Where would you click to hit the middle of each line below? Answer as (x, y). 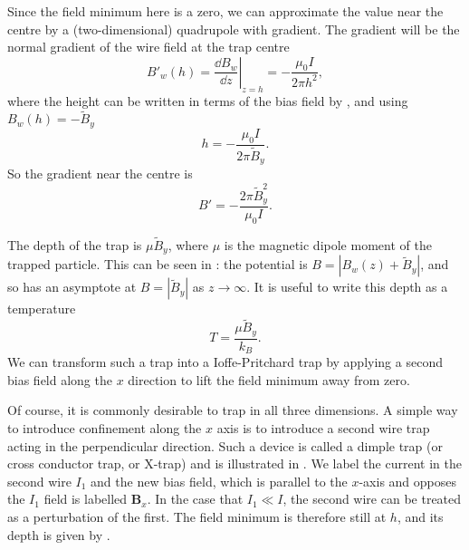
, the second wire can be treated (372, 499)
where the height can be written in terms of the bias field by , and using (208, 100)
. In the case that (195, 499)
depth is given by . (59, 534)
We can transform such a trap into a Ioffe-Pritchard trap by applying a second (225, 362)
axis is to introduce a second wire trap (323, 427)
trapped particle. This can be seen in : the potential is (158, 264)
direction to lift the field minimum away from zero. (269, 379)
